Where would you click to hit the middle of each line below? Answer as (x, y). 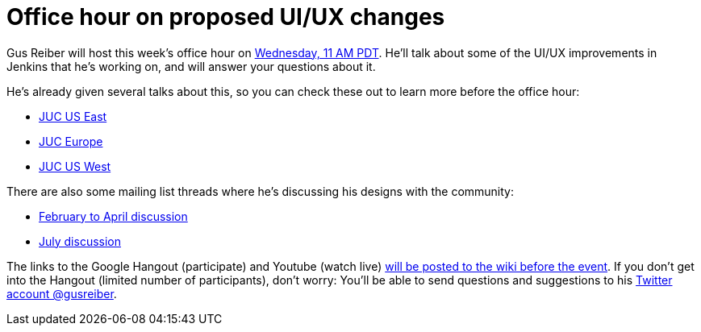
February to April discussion (113, 216)
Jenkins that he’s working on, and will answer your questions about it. (191, 66)
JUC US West (75, 166)
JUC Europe (71, 141)
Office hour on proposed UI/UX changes (226, 17)
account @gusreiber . (62, 293)
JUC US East (73, 116)
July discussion (80, 241)
